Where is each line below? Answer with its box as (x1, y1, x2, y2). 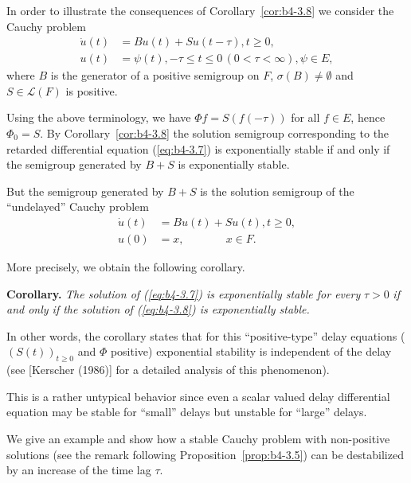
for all (291, 109, 320, 126)
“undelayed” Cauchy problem (6, 198, 149, 215)
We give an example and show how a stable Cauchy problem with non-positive (6, 430, 390, 447)
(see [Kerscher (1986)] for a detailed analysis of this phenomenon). (6, 361, 330, 378)
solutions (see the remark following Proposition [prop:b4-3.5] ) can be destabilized (6, 446, 404, 462)
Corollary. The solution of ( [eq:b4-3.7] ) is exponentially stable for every (6, 285, 361, 302)
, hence (350, 109, 386, 126)
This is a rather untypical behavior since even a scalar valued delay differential (6, 388, 390, 404)
